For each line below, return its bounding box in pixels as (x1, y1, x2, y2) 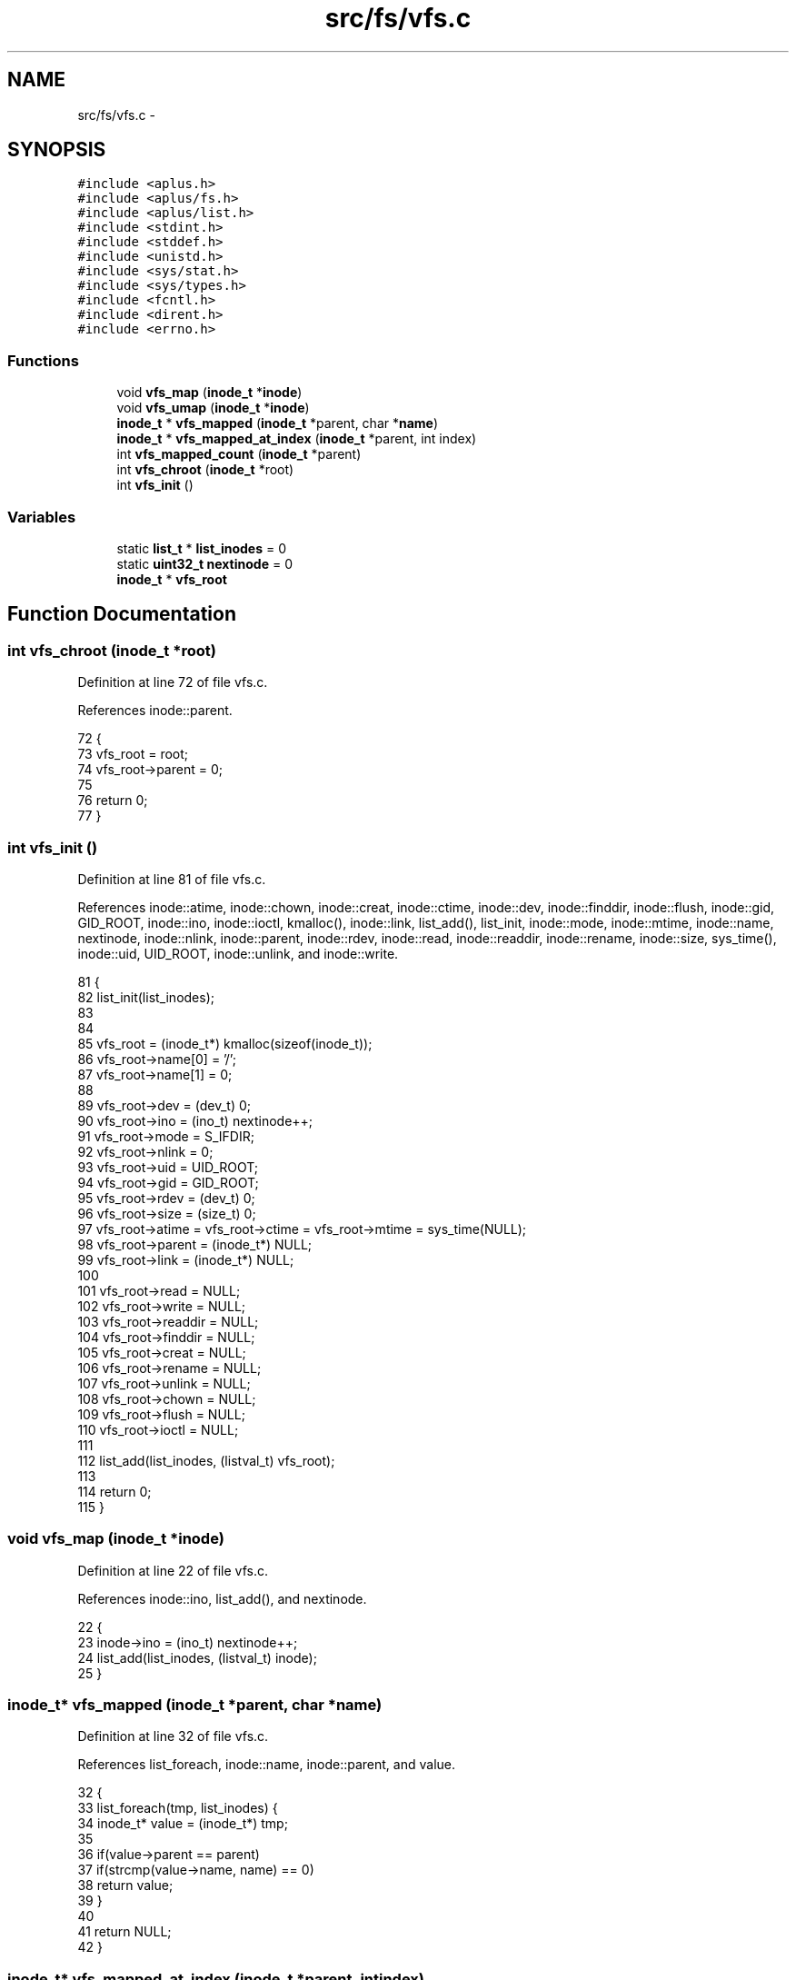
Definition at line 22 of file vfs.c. (77, 1562, 268, 1578)
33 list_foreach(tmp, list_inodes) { (77, 1800, 278, 1816)
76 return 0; (77, 792, 148, 809)
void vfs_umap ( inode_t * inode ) (116, 400, 310, 416)
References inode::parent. (77, 702, 233, 719)
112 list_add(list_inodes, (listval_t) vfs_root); (77, 1452, 335, 1468)
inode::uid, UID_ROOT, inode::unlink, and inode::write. (77, 945, 399, 961)
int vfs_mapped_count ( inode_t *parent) (116, 446, 362, 463)
